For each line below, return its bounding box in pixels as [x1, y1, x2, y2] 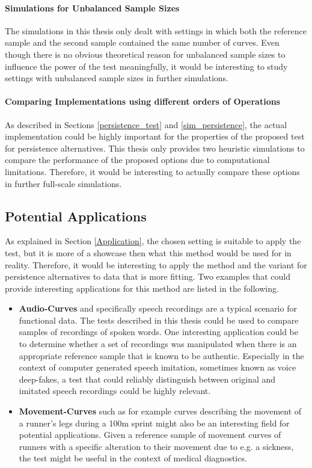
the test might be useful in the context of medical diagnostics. [19, 452, 247, 464]
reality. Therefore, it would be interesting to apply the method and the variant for [5, 258, 307, 271]
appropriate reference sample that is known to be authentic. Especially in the [19, 349, 304, 362]
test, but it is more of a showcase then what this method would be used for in [5, 246, 292, 259]
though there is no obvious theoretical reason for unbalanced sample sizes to [5, 48, 286, 60]
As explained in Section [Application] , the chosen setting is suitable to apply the [5, 235, 301, 247]
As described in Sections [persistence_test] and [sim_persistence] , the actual [5, 118, 287, 131]
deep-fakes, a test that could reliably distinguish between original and [19, 372, 276, 385]
